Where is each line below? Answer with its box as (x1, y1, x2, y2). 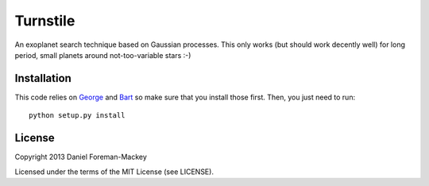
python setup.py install (29, 111, 126, 120)
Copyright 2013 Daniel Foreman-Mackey (14, 152, 147, 162)
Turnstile (14, 12, 75, 29)
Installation (14, 72, 71, 85)
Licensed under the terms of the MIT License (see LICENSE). (14, 167, 214, 176)
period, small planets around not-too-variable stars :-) (14, 50, 191, 60)
